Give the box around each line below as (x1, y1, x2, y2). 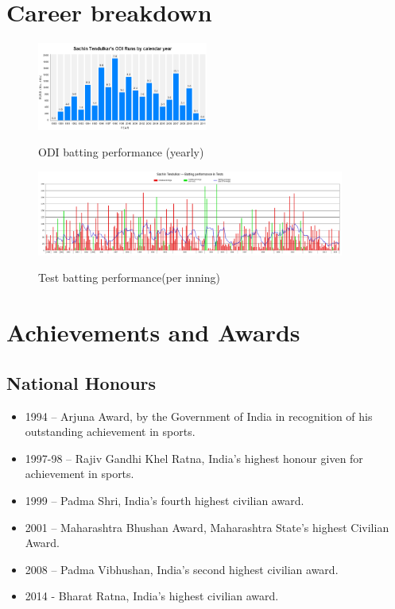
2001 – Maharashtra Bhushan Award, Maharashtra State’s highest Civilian (25, 518, 389, 535)
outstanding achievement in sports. (25, 423, 196, 440)
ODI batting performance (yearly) (38, 144, 204, 160)
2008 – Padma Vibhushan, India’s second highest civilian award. (25, 561, 339, 577)
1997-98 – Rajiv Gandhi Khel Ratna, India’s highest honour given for (25, 449, 363, 466)
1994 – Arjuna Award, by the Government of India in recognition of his (25, 407, 373, 424)
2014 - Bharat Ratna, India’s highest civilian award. (25, 588, 279, 604)
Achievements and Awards (6, 316, 300, 349)
